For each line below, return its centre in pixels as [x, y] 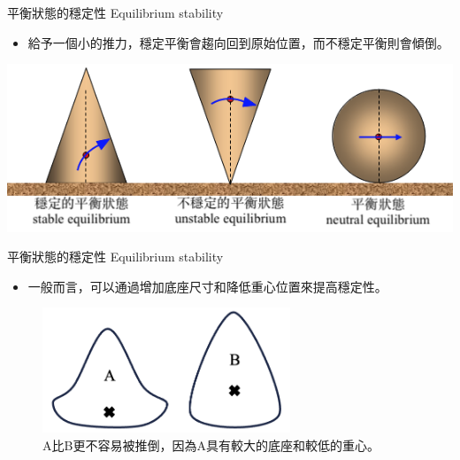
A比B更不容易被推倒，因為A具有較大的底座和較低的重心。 [211, 444]
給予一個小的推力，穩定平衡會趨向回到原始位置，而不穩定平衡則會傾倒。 [238, 42]
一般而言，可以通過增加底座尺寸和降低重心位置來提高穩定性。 [207, 286]
